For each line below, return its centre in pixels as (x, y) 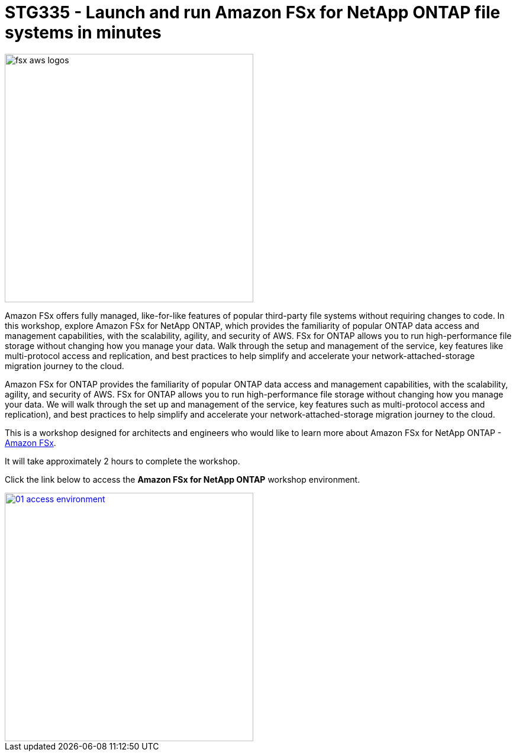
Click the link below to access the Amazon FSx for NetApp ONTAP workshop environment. (183, 479)
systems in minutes (83, 33)
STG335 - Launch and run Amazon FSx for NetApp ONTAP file (253, 12)
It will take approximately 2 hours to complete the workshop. (122, 461)
